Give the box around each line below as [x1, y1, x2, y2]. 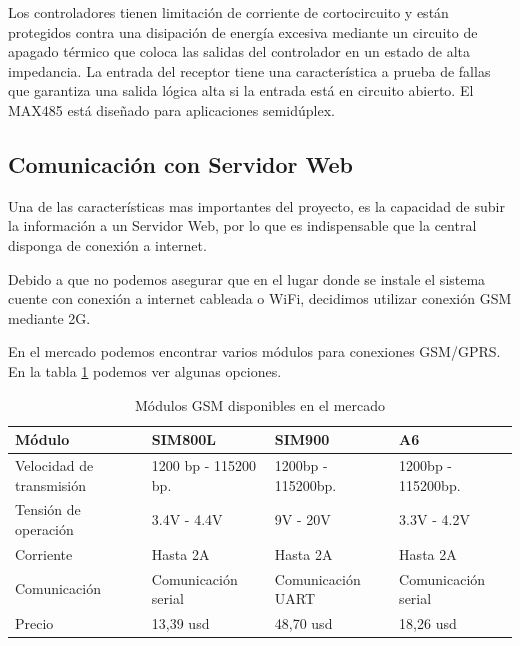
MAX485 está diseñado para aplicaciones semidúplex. [8, 99, 336, 120]
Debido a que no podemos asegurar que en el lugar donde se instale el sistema [8, 268, 486, 289]
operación [15, 518, 74, 539]
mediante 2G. [8, 307, 91, 328]
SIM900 [274, 429, 330, 450]
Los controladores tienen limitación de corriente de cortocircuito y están [8, 2, 449, 22]
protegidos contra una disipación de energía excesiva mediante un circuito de [8, 21, 478, 42]
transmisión [15, 474, 86, 495]
